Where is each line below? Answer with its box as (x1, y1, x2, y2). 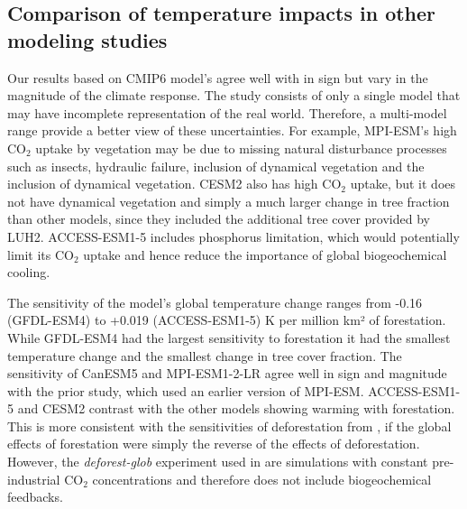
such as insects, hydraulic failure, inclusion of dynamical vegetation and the (7, 156, 425, 175)
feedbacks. (7, 487, 63, 506)
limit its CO (7, 245, 74, 264)
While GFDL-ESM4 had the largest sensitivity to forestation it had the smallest (7, 328, 451, 347)
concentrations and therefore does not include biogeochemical (92, 469, 432, 488)
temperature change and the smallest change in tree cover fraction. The (7, 346, 402, 365)
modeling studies (7, 25, 168, 53)
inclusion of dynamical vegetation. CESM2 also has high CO (7, 174, 342, 193)
